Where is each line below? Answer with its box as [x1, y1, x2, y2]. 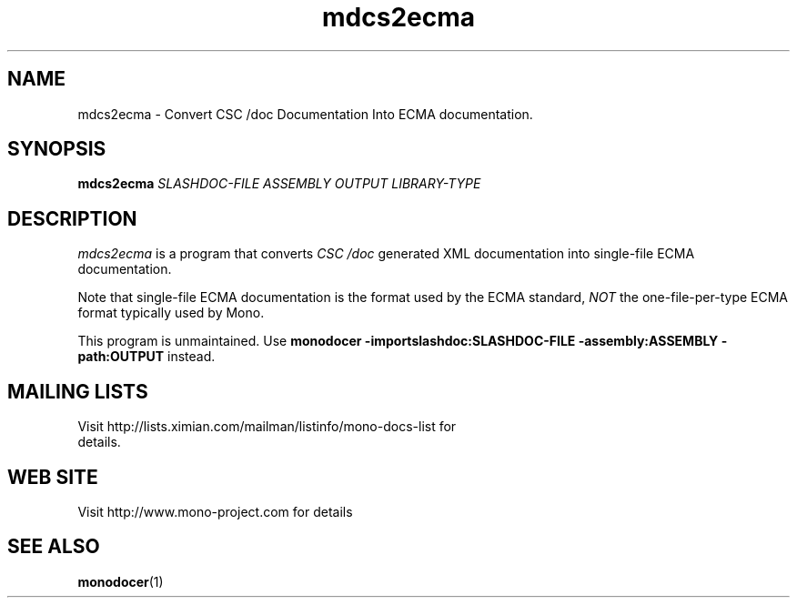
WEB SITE [7, 465, 98, 489]
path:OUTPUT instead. [77, 348, 216, 365]
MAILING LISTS [7, 379, 148, 403]
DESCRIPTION [7, 207, 137, 230]
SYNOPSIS [7, 137, 106, 161]
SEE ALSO [7, 535, 100, 559]
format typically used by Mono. [77, 305, 265, 321]
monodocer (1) [77, 573, 164, 590]
